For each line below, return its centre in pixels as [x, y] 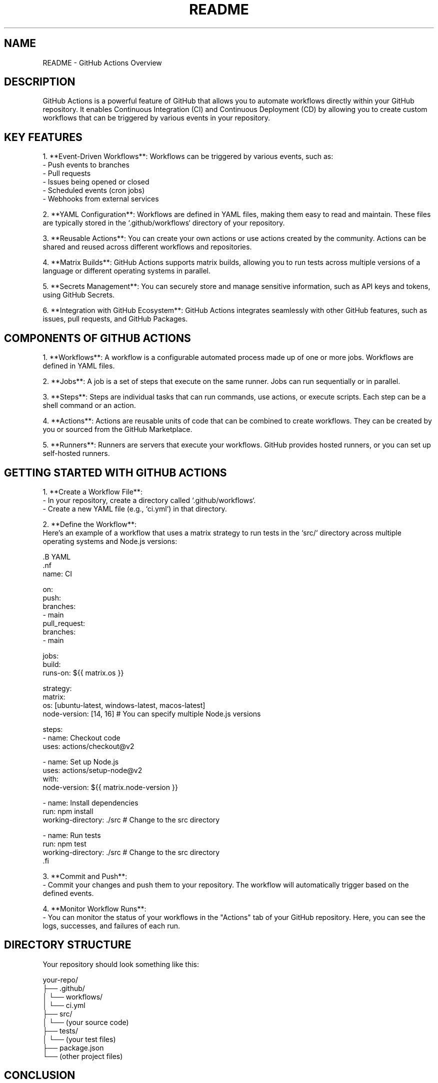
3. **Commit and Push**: [85, 876]
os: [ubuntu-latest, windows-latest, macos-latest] [124, 705]
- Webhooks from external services [101, 199]
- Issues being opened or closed [96, 182]
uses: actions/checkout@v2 [88, 746]
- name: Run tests [72, 835]
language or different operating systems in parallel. [126, 271]
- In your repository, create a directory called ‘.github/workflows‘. [149, 500]
